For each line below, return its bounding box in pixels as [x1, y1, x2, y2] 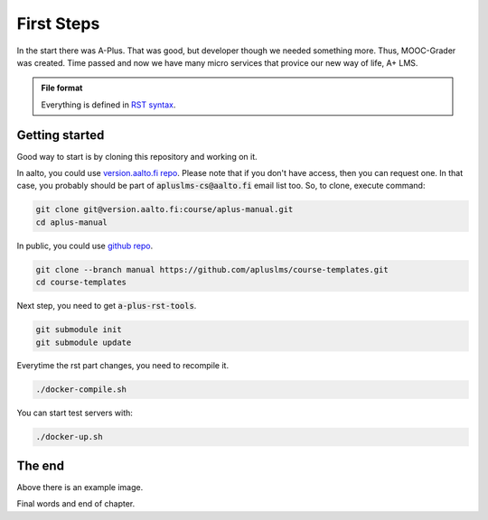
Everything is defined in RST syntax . [41, 99, 176, 110]
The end [16, 458, 65, 473]
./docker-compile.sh [35, 385, 127, 395]
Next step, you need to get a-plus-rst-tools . [16, 301, 197, 311]
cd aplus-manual [35, 217, 108, 227]
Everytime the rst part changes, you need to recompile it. [16, 360, 230, 371]
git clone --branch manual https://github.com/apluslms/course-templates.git [35, 265, 389, 274]
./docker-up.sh [35, 432, 103, 442]
